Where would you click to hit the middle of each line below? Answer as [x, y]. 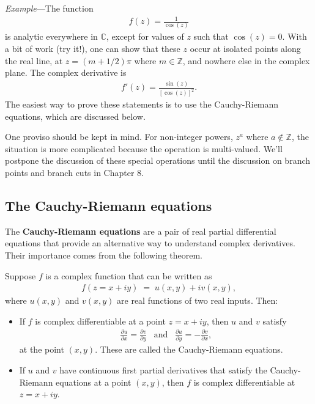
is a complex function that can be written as [129, 275]
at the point [42, 349]
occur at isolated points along [245, 49]
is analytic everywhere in [51, 36]
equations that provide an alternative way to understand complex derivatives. [150, 243]
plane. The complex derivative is [66, 72]
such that [211, 36]
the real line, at [34, 60]
